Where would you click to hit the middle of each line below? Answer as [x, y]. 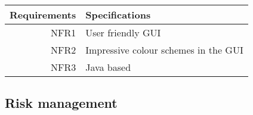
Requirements [43, 15]
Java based [108, 67]
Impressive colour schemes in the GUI [164, 50]
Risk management [61, 103]
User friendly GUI [123, 32]
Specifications [118, 15]
